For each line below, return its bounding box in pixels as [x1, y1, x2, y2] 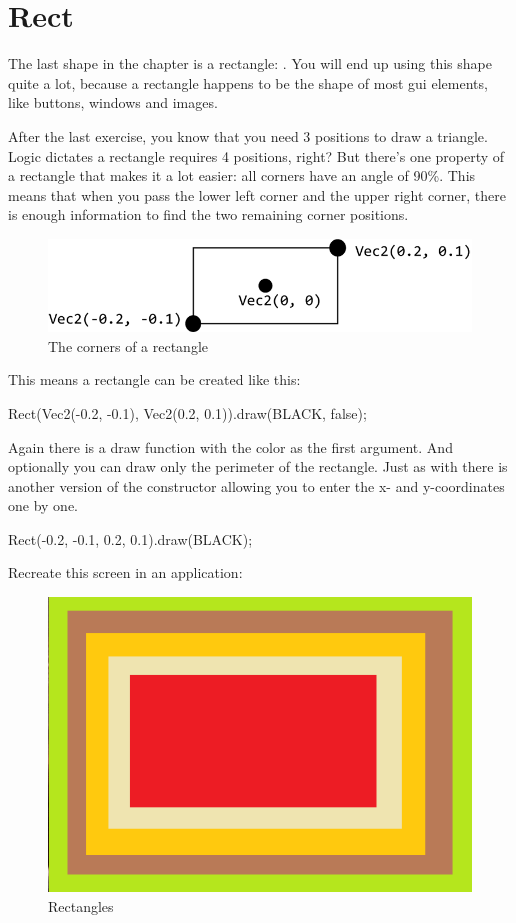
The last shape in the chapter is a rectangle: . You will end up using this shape [8, 53, 492, 74]
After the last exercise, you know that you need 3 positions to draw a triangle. [8, 125, 488, 146]
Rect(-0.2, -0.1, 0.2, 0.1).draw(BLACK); [8, 528, 253, 549]
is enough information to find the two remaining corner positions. [8, 204, 409, 225]
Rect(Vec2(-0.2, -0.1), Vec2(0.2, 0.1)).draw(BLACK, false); [8, 402, 367, 423]
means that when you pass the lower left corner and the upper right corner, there [8, 184, 506, 205]
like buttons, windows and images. [8, 92, 218, 113]
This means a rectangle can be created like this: [8, 369, 301, 390]
